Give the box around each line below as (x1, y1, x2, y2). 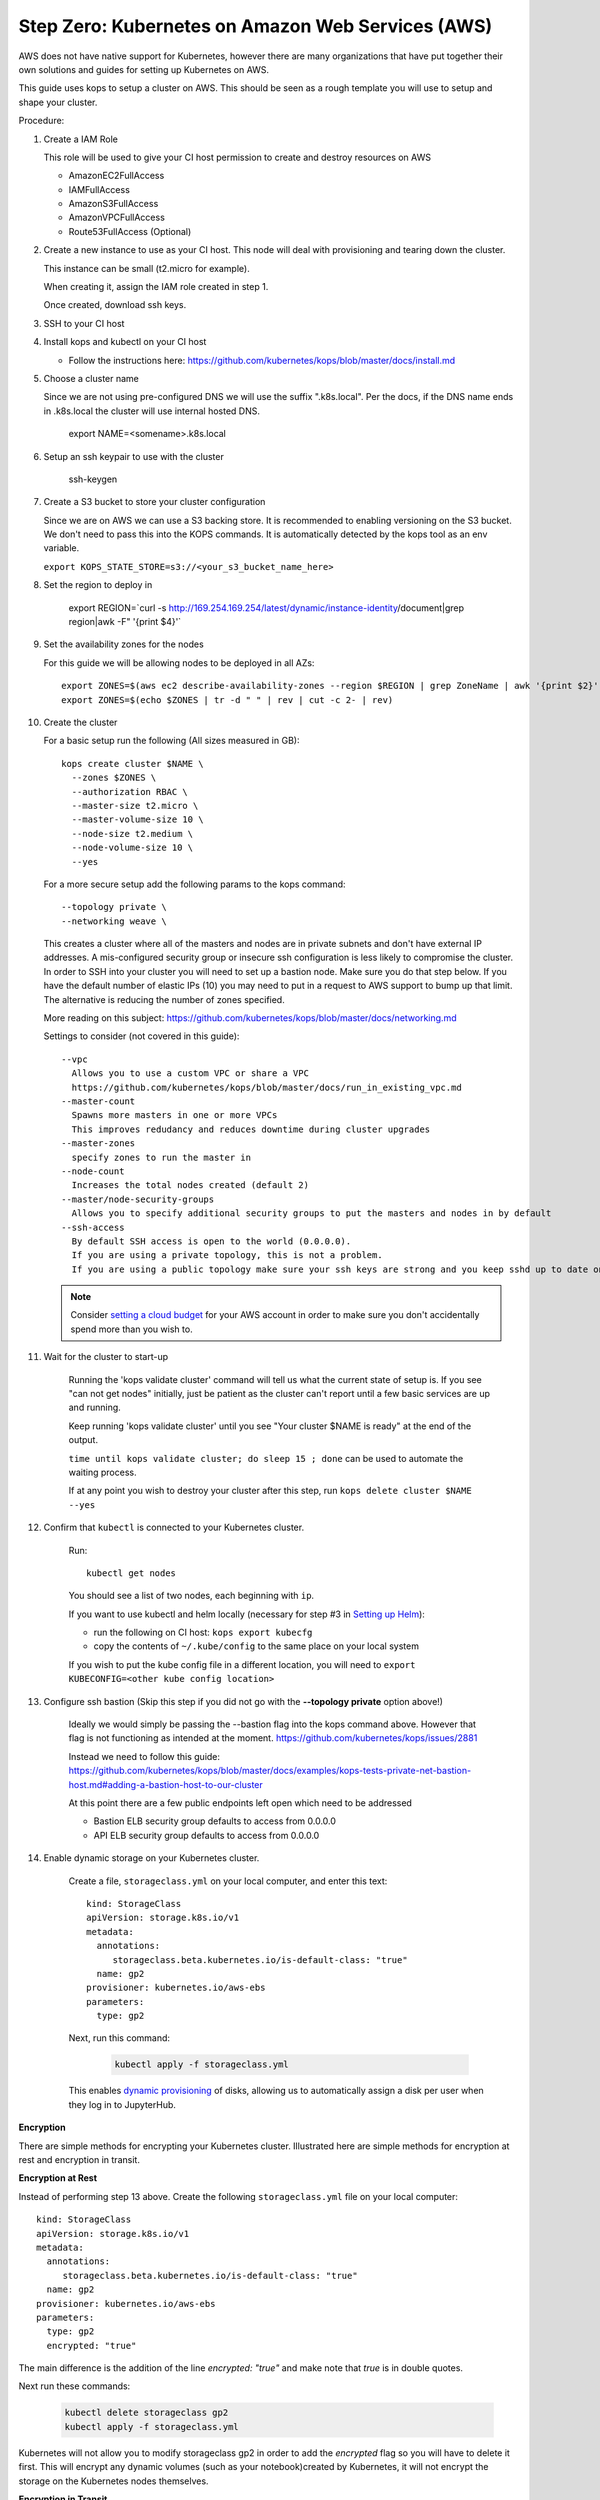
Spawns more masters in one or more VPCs (71, 1110, 278, 1121)
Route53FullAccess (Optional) (68, 225, 192, 237)
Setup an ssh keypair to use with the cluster (43, 450, 224, 462)
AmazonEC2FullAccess (68, 170, 165, 182)
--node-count (61, 1165, 125, 1177)
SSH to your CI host (43, 317, 125, 329)
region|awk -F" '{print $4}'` (68, 616, 182, 628)
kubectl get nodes (86, 1567, 177, 1579)
